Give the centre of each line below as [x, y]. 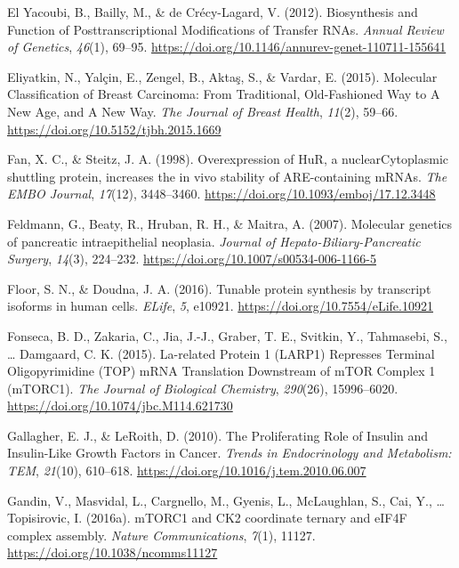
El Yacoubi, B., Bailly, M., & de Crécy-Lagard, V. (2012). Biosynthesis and [213, 12]
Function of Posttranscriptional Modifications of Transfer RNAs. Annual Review [225, 29]
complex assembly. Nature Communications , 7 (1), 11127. [161, 535]
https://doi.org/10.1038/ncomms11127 [113, 552]
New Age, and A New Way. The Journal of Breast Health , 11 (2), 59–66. [203, 111]
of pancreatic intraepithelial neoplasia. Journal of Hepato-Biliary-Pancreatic [214, 241]
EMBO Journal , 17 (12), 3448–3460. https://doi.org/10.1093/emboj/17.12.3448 [221, 194]
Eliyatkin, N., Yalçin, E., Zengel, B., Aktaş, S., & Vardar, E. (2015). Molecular [222, 76]
